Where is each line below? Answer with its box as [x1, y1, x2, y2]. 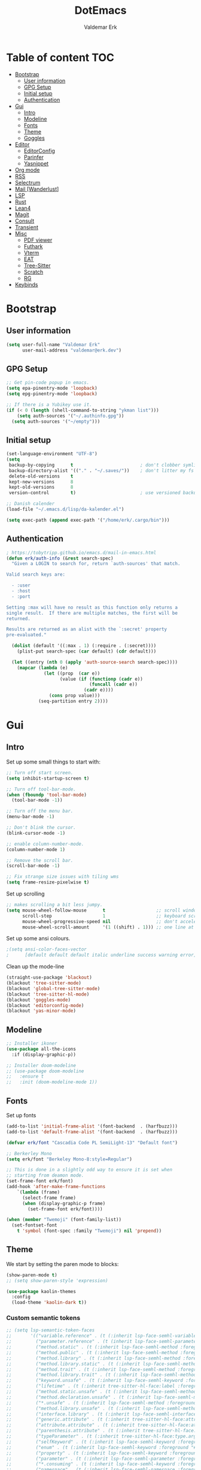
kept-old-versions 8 [8, 484, 74, 491]
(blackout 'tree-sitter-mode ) [6, 980, 82, 986]
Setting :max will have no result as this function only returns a [6, 604, 178, 611]
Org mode [14, 166, 40, 173]
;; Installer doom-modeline [6, 1062, 77, 1068]
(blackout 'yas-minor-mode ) [6, 1008, 77, 1014]
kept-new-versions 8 [8, 479, 74, 485]
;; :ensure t [6, 1074, 44, 1080]
